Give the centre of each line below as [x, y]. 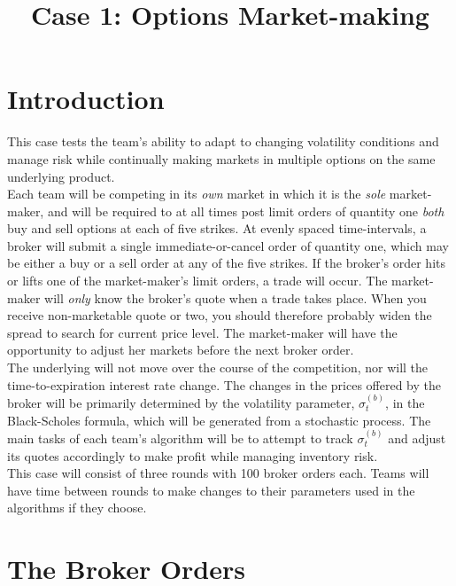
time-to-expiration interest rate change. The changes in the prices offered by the [224, 384]
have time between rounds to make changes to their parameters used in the [211, 490]
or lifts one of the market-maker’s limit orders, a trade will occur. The [197, 281]
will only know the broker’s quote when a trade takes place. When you [236, 297]
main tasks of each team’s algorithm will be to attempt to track [180, 438]
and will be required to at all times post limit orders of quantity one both [246, 211]
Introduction [86, 99]
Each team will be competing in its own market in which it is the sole [197, 194]
